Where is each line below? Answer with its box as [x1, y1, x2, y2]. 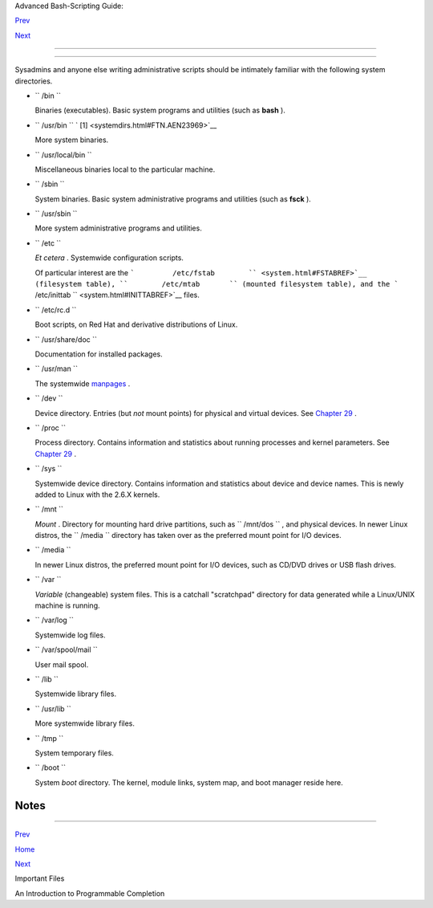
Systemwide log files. [34, 630, 106, 640]
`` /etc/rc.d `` [34, 305, 77, 315]
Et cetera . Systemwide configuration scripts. [34, 253, 184, 263]
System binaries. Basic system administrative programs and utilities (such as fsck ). [34, 193, 312, 204]
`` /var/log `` [34, 615, 74, 625]
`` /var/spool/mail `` [34, 645, 98, 654]
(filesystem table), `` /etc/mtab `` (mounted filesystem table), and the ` [34, 279, 399, 289]
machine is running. [34, 601, 100, 610]
